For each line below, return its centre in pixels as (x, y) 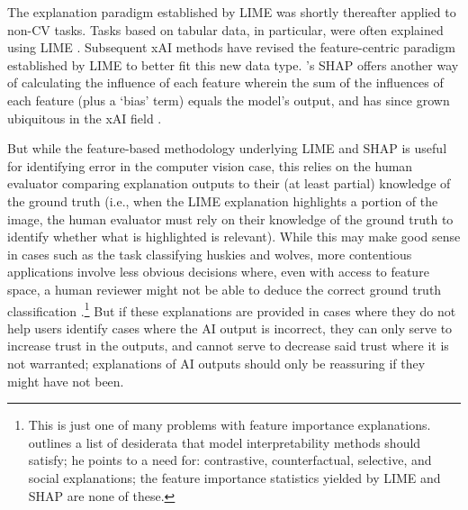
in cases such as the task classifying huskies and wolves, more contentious (210, 254)
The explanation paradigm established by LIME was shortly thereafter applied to (232, 12)
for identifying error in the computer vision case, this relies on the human (210, 165)
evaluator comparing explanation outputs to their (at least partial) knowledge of (229, 183)
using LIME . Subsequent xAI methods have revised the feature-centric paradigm (231, 47)
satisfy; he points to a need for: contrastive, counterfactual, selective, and (230, 460)
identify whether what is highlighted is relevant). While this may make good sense (234, 237)
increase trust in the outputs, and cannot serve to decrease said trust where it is (228, 346)
